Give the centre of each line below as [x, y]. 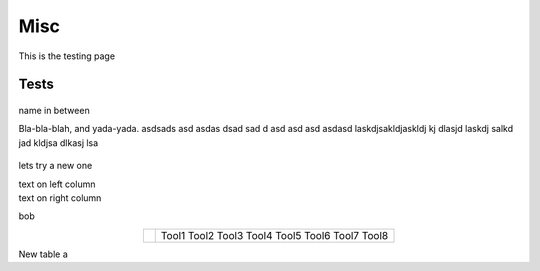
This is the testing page [66, 56]
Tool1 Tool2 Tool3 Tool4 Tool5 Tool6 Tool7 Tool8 [274, 235]
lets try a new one [55, 166]
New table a [43, 254]
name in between [54, 110]
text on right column [60, 197]
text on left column [57, 184]
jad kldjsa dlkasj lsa [58, 142]
